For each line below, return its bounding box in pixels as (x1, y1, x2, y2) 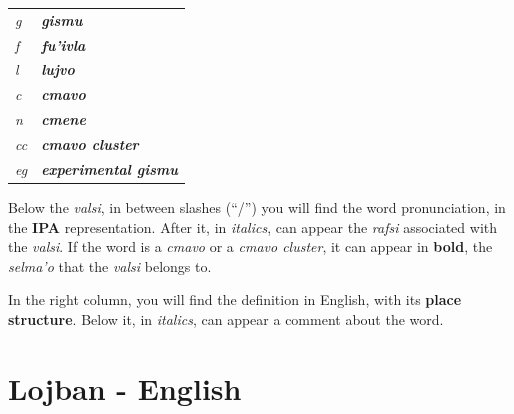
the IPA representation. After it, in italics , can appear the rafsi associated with (8, 216, 498, 237)
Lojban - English (8, 367, 242, 408)
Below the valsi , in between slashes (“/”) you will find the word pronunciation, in (8, 196, 506, 217)
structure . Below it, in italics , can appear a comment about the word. (8, 308, 444, 329)
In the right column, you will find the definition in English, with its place (8, 289, 462, 310)
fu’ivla (41, 34, 86, 55)
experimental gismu (41, 158, 178, 179)
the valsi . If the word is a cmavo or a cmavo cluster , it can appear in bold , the (8, 236, 493, 257)
